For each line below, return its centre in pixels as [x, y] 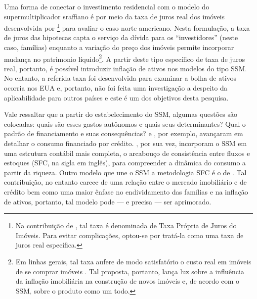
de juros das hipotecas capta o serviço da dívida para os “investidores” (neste [121, 37]
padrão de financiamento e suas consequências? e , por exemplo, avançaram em [124, 133]
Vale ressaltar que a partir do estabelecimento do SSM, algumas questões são [121, 114]
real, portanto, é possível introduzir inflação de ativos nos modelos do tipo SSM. [126, 68]
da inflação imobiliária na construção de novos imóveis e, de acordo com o [127, 281]
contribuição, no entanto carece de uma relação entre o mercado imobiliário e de [125, 182]
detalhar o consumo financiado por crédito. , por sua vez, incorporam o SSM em [126, 143]
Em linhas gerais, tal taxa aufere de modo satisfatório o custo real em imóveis [133, 261]
